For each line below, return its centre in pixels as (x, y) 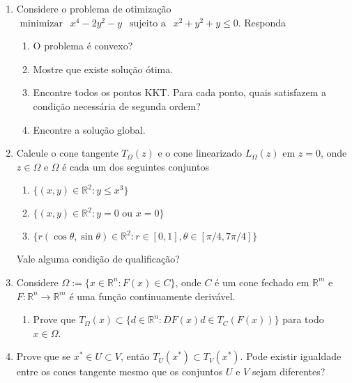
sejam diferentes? (289, 372)
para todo (303, 319)
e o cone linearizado (200, 153)
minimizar (41, 23)
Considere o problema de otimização (94, 8)
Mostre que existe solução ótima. (103, 69)
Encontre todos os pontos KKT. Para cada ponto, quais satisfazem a (180, 92)
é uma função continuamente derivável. (152, 296)
